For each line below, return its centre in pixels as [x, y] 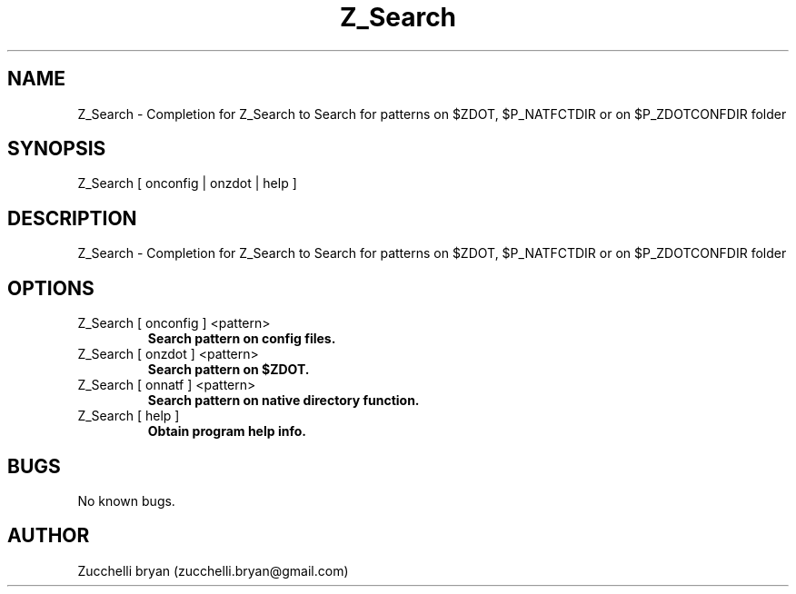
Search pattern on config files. [242, 339]
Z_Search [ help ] [129, 416]
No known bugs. [126, 500]
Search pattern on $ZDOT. [229, 370]
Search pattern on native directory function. [284, 401]
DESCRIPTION [72, 218]
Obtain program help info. [227, 431]
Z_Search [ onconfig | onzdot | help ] [187, 183]
